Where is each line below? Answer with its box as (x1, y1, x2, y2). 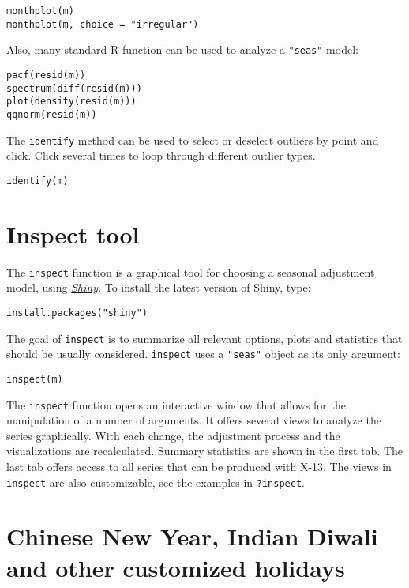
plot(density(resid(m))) (6, 96, 137, 107)
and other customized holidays (6, 551, 345, 583)
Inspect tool (6, 217, 140, 250)
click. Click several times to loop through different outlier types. (6, 147, 316, 164)
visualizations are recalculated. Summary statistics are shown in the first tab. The (6, 443, 403, 459)
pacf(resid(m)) (6, 69, 86, 81)
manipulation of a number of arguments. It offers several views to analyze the (6, 412, 381, 428)
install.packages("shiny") (6, 307, 148, 318)
